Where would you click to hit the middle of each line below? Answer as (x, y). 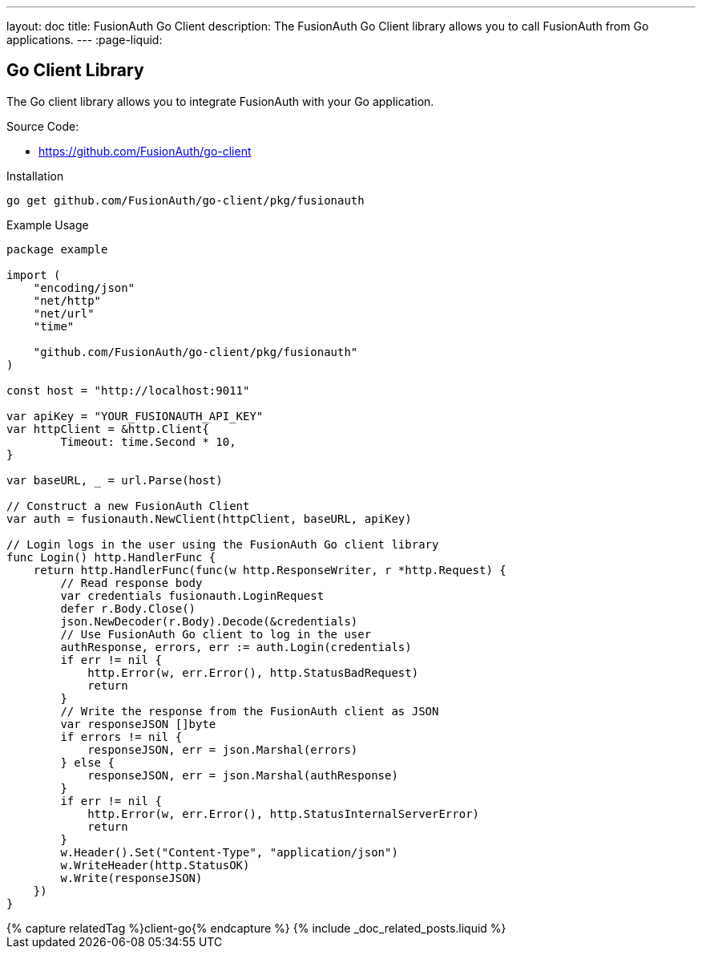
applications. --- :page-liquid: (85, 40)
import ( (34, 275)
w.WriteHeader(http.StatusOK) (155, 865)
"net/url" (64, 313)
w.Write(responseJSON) (131, 878)
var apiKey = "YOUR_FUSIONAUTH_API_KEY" (135, 416)
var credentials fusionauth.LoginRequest (192, 595)
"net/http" (67, 300)
